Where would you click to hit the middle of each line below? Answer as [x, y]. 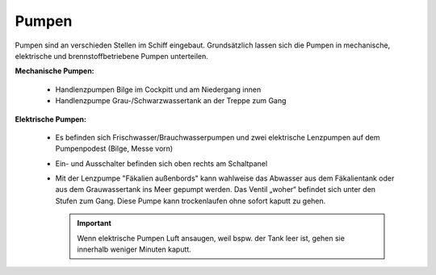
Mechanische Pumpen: [55, 71]
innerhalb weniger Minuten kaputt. [134, 249]
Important [94, 223]
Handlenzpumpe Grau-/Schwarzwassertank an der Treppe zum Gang [171, 101]
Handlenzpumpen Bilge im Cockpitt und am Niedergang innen [158, 90]
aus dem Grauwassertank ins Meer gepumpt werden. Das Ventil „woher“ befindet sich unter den [215, 190]
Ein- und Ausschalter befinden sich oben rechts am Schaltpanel [161, 163]
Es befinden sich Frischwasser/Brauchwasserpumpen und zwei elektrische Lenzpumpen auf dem [218, 137]
